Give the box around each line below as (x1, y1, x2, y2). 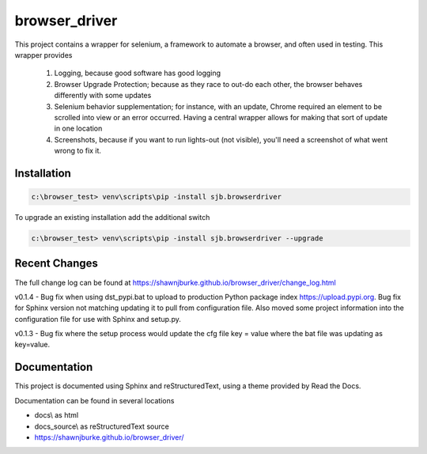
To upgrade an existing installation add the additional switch (14, 213, 210, 222)
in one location (54, 123, 103, 134)
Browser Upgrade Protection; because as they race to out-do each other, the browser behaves (54, 79, 363, 89)
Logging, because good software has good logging (54, 68, 221, 78)
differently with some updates (54, 91, 152, 100)
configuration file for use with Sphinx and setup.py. (14, 314, 181, 323)
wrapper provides (14, 50, 73, 59)
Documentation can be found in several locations (14, 395, 175, 405)
